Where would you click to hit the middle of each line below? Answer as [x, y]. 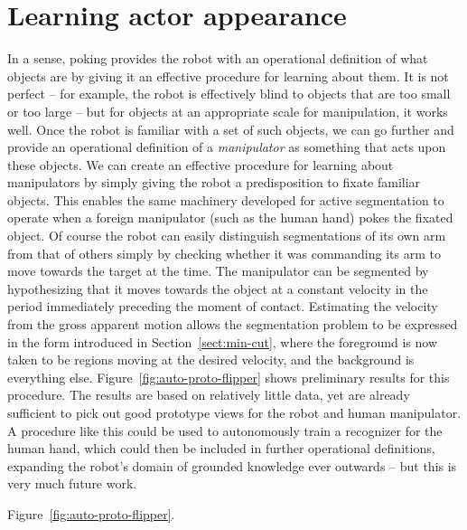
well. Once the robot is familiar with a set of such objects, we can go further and [231, 129]
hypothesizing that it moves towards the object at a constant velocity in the [218, 288]
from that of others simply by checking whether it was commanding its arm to [224, 253]
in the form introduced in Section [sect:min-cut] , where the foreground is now [223, 341]
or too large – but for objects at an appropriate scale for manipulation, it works [228, 111]
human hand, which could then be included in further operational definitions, [221, 448]
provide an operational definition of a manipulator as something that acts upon [227, 147]
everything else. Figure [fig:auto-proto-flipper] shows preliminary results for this [229, 377]
